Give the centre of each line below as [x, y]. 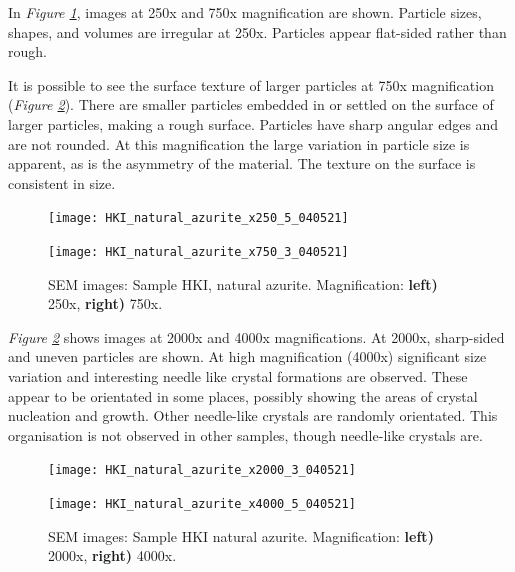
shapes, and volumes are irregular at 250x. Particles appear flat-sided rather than [257, 31]
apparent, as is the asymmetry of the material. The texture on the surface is [242, 163]
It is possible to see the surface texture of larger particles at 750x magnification [251, 84]
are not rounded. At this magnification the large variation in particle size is [239, 143]
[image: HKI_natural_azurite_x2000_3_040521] [202, 470]
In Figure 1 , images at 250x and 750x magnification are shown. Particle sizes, [245, 12]
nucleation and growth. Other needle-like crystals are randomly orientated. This [253, 415]
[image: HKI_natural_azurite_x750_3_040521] [198, 252]
